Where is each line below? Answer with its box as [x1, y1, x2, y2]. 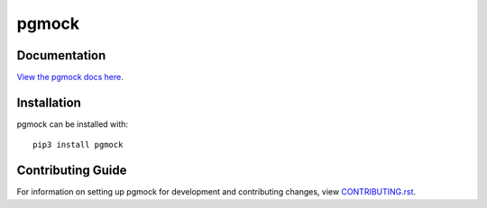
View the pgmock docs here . [16, 72, 124, 83]
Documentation [16, 48, 106, 63]
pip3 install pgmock [32, 140, 124, 150]
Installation [16, 95, 81, 110]
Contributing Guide [16, 163, 127, 178]
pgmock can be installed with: [16, 118, 129, 130]
